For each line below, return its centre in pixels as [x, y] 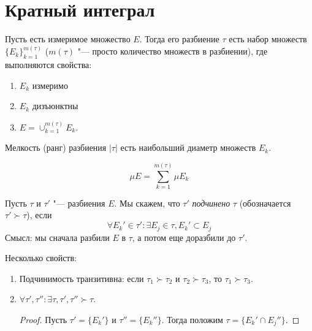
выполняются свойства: [48, 64]
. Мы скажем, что [147, 203]
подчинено [211, 203]
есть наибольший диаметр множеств [188, 147]
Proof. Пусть [43, 319]
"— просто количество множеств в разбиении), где [173, 51]
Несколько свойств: [41, 258]
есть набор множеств [268, 39]
